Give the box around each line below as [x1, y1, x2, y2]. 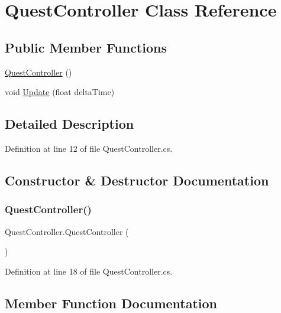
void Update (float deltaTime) [5, 86, 115, 98]
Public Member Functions [5, 38, 167, 56]
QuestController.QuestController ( [5, 225, 129, 237]
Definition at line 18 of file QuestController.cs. [5, 265, 173, 277]
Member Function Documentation [5, 294, 218, 312]
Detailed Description [5, 115, 134, 133]
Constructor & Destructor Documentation [5, 171, 269, 189]
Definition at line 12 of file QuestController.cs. [5, 142, 173, 154]
